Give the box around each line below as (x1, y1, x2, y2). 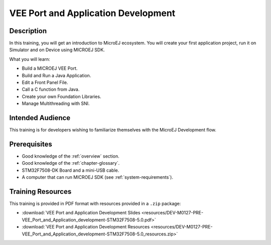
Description (9, 27, 47, 35)
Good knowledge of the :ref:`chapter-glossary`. (22, 160, 120, 166)
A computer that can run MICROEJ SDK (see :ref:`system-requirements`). (22, 174, 173, 180)
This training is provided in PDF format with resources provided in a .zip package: (9, 201, 181, 207)
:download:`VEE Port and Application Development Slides (22, 210, 141, 216)
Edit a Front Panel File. (22, 79, 68, 85)
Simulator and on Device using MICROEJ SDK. (9, 47, 105, 53)
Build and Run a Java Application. (22, 72, 91, 78)
